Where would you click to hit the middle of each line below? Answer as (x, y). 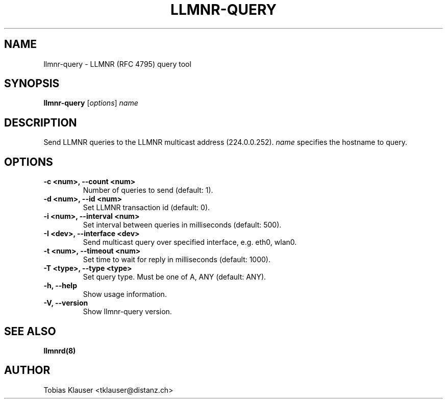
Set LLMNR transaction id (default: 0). (146, 208)
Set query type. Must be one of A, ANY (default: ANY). (175, 277)
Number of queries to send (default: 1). (148, 190)
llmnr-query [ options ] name (91, 103)
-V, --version (66, 303)
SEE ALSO (30, 331)
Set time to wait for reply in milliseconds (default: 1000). (177, 260)
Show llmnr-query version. (127, 312)
